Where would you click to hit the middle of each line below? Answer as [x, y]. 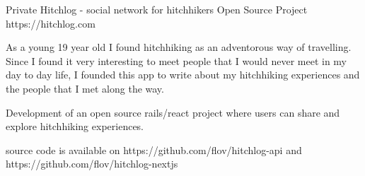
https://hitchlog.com [51, 23]
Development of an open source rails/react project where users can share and [173, 112]
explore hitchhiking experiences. [75, 126]
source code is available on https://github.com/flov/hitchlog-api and [154, 149]
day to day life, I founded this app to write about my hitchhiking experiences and [183, 75]
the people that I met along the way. [85, 88]
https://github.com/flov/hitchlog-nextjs [92, 164]
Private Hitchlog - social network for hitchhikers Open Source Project [157, 9]
